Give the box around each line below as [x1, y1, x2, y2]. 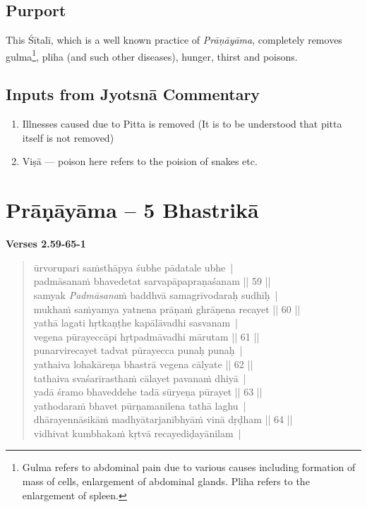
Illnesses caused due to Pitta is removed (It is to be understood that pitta [22, 116, 342, 131]
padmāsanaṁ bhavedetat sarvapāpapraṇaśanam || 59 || [33, 274, 271, 288]
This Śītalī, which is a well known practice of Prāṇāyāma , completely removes [6, 32, 342, 47]
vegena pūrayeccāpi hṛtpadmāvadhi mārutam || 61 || [33, 329, 260, 343]
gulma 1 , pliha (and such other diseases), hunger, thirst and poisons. [6, 47, 298, 63]
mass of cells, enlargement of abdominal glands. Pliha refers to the [22, 474, 310, 489]
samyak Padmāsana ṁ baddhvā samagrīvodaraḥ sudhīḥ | [33, 287, 278, 302]
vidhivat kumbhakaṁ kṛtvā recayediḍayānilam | [33, 425, 241, 440]
